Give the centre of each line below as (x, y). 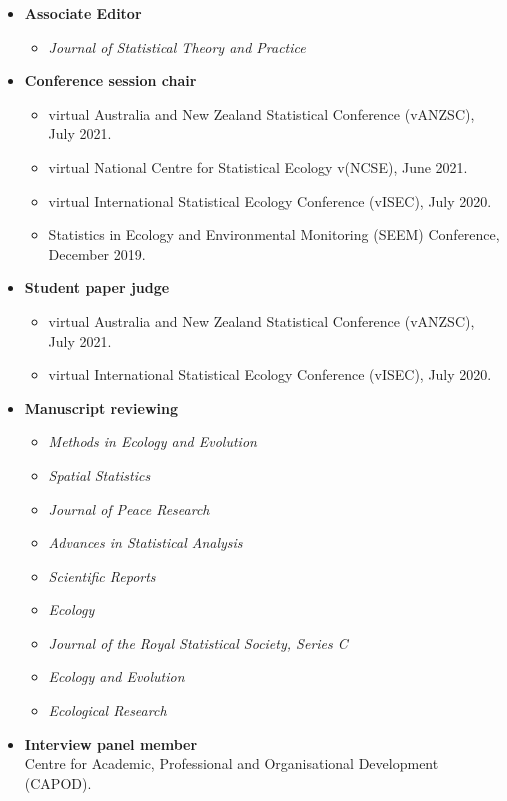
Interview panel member (111, 743)
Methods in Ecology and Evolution (152, 441)
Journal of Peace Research (129, 508)
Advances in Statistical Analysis (145, 542)
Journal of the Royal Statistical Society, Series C (198, 642)
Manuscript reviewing (101, 407)
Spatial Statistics (99, 474)
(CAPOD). (58, 782)
